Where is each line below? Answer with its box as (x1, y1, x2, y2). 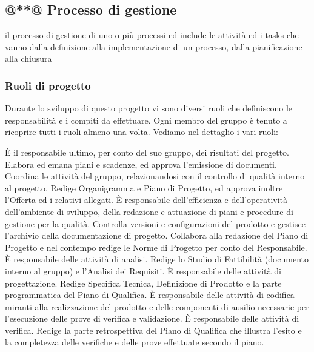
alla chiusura (5, 52, 52, 65)
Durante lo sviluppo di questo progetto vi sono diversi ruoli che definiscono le (5, 102, 293, 115)
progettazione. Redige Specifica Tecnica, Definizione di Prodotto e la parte (5, 276, 282, 289)
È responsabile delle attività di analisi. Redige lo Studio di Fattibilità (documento (5, 253, 309, 265)
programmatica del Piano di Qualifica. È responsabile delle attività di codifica (5, 288, 295, 301)
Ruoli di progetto (5, 78, 91, 93)
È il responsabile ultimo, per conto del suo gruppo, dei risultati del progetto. (5, 145, 289, 158)
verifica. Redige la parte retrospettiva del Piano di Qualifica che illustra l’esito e (5, 324, 302, 336)
